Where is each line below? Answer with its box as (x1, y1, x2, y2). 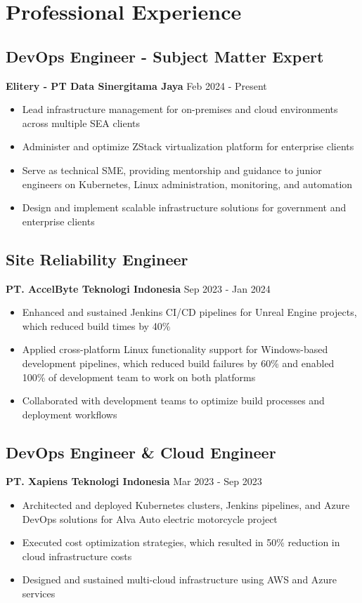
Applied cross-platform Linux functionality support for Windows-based (22, 342, 328, 357)
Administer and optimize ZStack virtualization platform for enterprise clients (22, 139, 354, 154)
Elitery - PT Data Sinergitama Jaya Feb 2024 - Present (6, 78, 267, 93)
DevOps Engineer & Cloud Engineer (6, 441, 276, 463)
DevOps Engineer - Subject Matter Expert (6, 45, 324, 67)
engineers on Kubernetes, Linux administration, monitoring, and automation (22, 176, 353, 191)
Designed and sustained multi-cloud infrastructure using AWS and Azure (22, 572, 337, 587)
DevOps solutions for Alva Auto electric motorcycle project (22, 511, 278, 526)
